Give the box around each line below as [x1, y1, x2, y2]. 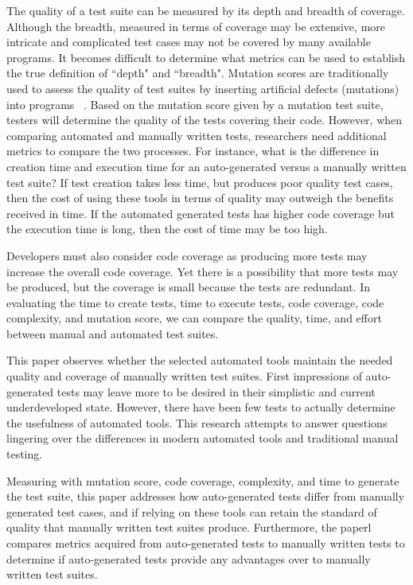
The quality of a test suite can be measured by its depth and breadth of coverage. [6, 2, 405, 18]
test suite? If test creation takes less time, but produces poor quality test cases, [6, 174, 393, 190]
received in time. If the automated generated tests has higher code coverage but [6, 205, 395, 221]
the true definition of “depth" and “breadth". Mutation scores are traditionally [6, 64, 389, 81]
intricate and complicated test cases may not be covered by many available [6, 33, 371, 50]
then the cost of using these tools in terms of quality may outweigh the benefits [6, 189, 394, 206]
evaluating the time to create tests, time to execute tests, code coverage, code [6, 294, 384, 310]
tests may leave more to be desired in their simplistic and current [56, 383, 376, 400]
